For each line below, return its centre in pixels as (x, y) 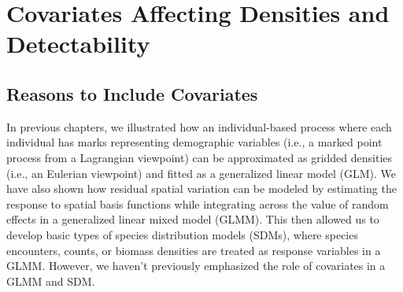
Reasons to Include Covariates (132, 93)
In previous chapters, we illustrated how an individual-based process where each (199, 126)
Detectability (78, 44)
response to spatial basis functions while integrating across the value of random (198, 203)
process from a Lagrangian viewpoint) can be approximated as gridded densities (200, 157)
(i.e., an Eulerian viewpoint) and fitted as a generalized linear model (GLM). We (201, 173)
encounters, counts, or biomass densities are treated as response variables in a (194, 250)
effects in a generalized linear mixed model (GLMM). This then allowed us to (193, 219)
